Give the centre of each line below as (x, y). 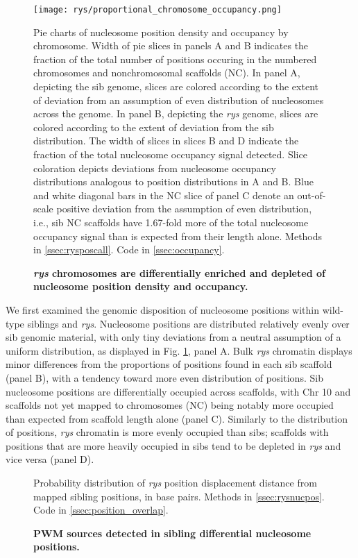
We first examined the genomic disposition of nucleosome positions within (163, 309)
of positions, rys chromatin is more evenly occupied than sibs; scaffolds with (167, 432)
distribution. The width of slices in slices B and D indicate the (166, 141)
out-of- (312, 195)
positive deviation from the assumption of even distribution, (184, 209)
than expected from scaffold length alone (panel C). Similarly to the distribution (177, 418)
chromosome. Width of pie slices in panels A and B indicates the (171, 45)
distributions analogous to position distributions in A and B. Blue (173, 181)
